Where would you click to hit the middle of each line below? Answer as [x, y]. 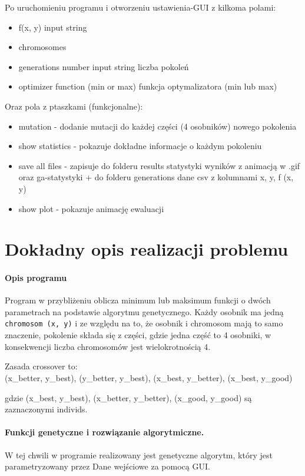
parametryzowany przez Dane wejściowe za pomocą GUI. [107, 466]
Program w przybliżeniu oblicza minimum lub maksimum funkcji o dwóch [138, 300]
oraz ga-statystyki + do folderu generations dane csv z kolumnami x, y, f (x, [156, 177]
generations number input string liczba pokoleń [104, 66]
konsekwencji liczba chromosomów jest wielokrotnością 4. [108, 346]
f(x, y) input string [53, 27]
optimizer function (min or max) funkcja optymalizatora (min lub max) [148, 86]
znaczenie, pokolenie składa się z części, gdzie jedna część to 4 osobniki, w [138, 335]
